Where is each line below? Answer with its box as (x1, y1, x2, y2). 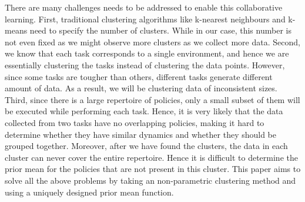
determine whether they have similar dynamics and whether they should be (5, 128, 276, 140)
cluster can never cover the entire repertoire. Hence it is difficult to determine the (5, 151, 298, 163)
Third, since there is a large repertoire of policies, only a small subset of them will (5, 93, 300, 105)
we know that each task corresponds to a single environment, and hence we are (5, 47, 289, 59)
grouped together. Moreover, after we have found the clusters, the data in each (5, 140, 288, 152)
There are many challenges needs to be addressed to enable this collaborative (5, 1, 283, 13)
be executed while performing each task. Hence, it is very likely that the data (5, 105, 283, 117)
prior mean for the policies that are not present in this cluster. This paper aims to (5, 163, 301, 175)
